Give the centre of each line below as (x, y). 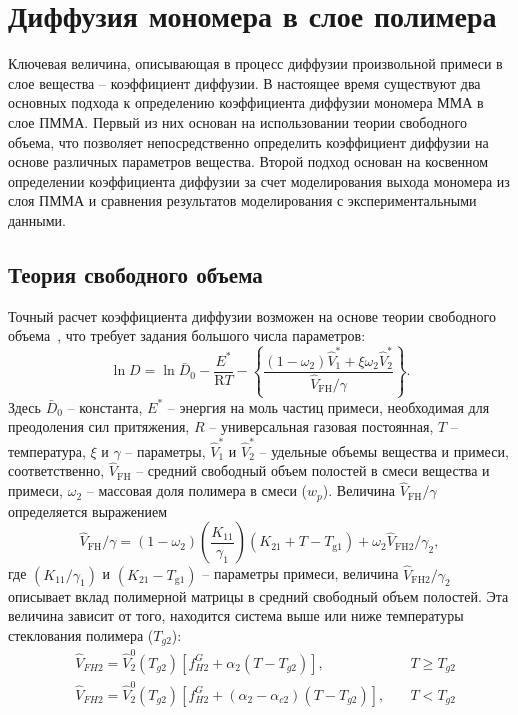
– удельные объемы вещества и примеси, (384, 450)
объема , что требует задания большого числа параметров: (187, 335)
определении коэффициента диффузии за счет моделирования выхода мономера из (259, 180)
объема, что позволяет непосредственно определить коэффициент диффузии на (248, 141)
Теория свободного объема (135, 273)
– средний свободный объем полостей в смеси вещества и (313, 470)
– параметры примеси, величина (300, 573)
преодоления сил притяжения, (99, 426)
